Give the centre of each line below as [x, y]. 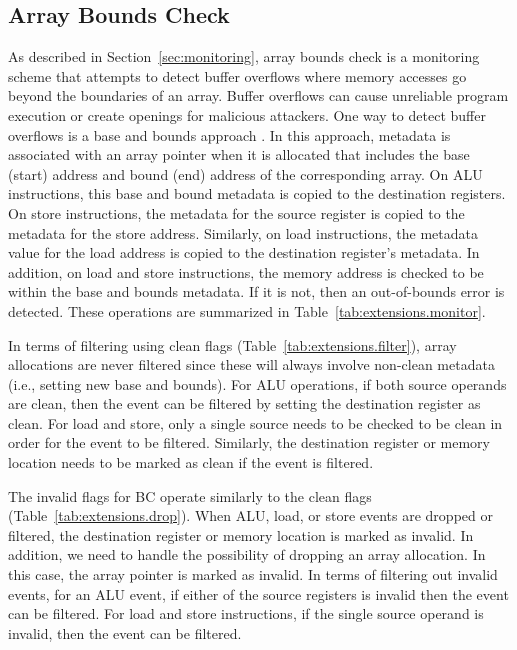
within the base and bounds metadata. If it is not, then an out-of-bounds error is [256, 291]
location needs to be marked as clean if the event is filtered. [191, 462]
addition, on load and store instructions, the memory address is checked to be [246, 271]
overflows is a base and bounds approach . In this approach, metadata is [229, 134]
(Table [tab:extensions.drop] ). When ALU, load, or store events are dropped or [250, 515]
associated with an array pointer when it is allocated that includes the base [239, 154]
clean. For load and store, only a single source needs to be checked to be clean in [255, 422]
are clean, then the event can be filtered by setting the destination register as [244, 403]
